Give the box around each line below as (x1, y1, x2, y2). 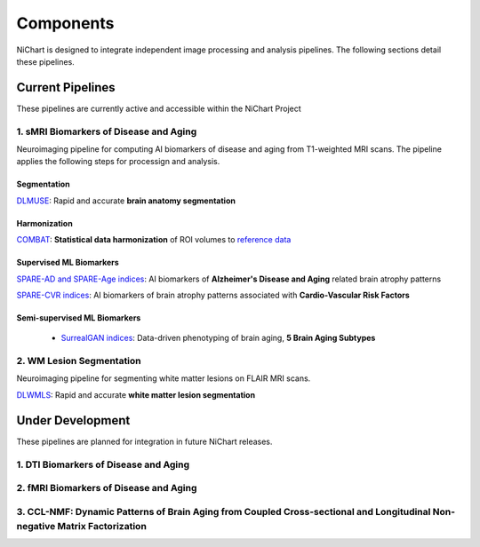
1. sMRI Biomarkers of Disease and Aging (16, 125, 197, 138)
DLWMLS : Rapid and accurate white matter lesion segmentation (16, 389, 256, 400)
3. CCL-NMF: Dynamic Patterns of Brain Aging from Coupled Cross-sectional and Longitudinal (16, 505, 431, 518)
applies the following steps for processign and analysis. (16, 156, 220, 167)
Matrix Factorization (57, 519, 147, 532)
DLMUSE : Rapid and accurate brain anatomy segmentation (16, 195, 236, 206)
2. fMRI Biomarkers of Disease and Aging (16, 482, 197, 495)
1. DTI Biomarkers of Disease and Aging (16, 458, 190, 471)
